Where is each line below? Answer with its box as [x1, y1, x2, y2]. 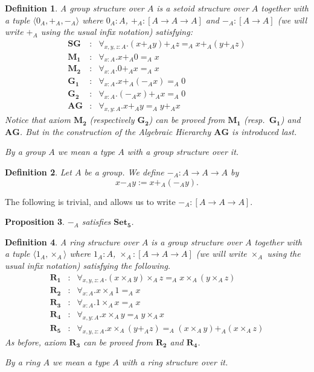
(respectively [89, 113, 135, 126]
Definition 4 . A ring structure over [5, 235, 139, 248]
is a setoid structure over [156, 2, 249, 14]
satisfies [82, 215, 111, 228]
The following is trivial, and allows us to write [5, 195, 176, 207]
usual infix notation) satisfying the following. [5, 259, 171, 271]
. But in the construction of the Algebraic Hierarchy [19, 125, 211, 137]
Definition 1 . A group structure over [5, 2, 144, 14]
